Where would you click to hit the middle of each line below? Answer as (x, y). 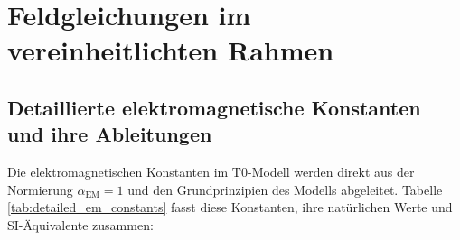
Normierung (40, 189)
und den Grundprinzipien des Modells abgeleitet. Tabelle (285, 189)
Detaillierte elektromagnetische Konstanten (214, 107)
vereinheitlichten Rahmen (171, 50)
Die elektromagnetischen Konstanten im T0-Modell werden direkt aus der (211, 172)
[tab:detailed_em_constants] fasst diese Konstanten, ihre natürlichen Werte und (230, 207)
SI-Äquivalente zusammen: (80, 224)
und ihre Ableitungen (110, 134)
